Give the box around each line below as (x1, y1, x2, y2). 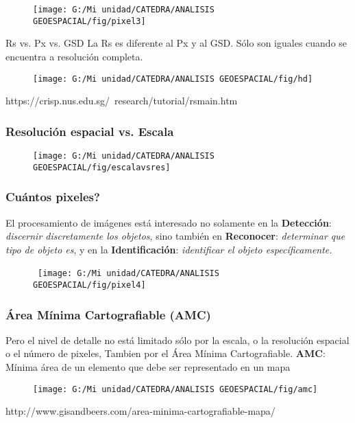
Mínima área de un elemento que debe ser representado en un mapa (5, 360, 291, 374)
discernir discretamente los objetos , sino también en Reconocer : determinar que (5, 229, 345, 243)
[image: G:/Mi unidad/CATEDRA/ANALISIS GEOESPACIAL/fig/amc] (33, 384, 318, 394)
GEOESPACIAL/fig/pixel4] (33, 279, 146, 290)
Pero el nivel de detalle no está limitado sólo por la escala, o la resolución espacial (5, 332, 350, 347)
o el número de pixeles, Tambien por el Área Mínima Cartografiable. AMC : (5, 346, 326, 361)
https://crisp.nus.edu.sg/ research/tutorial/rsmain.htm (5, 93, 238, 108)
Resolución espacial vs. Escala (5, 122, 174, 139)
